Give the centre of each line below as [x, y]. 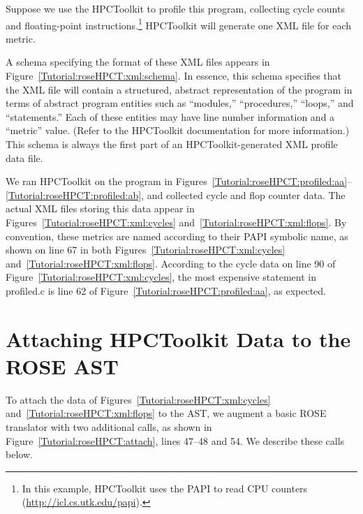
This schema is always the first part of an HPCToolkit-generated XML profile [172, 144]
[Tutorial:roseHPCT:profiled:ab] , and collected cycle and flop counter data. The [176, 194]
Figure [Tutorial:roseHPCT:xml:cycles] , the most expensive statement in [161, 277]
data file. [24, 157]
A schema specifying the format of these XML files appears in [138, 62]
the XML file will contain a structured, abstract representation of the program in [179, 89]
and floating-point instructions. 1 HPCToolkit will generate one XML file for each [178, 24]
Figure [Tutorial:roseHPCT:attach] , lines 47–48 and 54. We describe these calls [175, 440]
